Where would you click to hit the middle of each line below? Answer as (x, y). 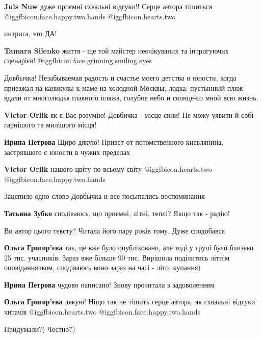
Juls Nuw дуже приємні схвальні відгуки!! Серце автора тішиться (108, 6)
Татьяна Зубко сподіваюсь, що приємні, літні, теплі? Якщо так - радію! (117, 213)
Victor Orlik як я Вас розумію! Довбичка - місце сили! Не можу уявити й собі (129, 114)
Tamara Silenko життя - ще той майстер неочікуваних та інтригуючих (116, 50)
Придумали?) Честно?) (40, 329)
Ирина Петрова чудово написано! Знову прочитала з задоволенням (109, 284)
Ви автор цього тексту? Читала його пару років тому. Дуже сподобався (115, 230)
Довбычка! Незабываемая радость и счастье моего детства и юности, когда (120, 77)
